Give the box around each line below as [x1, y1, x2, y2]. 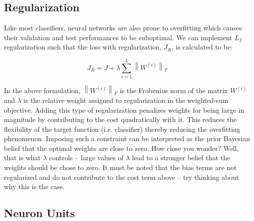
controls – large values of [49, 152, 124, 163]
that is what [4, 152, 41, 163]
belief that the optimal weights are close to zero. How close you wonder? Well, [4, 143, 239, 153]
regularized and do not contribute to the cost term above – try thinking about [4, 172, 239, 182]
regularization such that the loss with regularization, [4, 42, 162, 52]
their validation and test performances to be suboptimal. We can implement [4, 32, 232, 42]
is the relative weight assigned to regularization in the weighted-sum [24, 95, 229, 105]
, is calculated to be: [171, 42, 233, 52]
